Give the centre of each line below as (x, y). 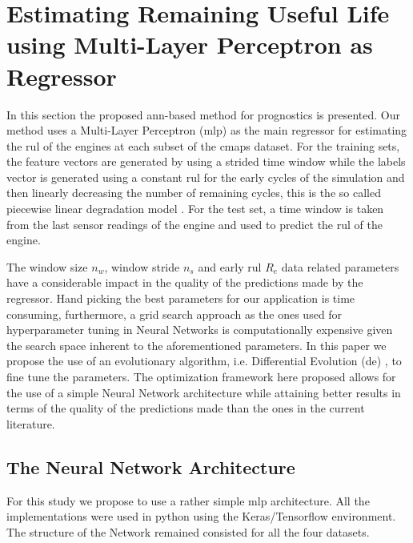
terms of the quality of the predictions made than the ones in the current (186, 408)
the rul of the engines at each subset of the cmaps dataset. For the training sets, (203, 145)
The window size (47, 266)
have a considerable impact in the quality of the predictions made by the (185, 282)
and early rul (230, 266)
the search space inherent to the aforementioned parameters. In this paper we (196, 345)
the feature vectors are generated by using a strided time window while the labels (206, 161)
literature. (31, 423)
